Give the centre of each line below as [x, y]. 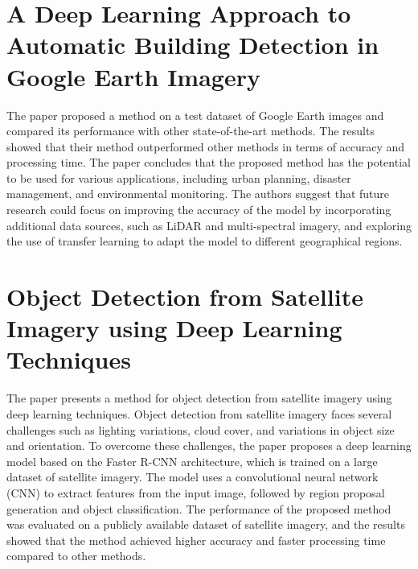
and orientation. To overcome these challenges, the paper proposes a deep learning [209, 445]
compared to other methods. [76, 556]
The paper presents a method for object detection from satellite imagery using [199, 398]
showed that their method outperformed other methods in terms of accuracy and [206, 146]
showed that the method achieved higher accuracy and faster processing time [196, 540]
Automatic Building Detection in [193, 45]
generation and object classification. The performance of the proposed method [199, 508]
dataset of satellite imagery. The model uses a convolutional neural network [193, 477]
